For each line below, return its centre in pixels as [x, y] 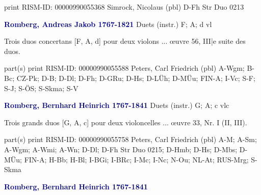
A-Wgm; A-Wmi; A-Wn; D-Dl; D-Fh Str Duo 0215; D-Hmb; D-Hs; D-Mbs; [121, 149]
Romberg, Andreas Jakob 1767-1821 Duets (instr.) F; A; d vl [108, 24]
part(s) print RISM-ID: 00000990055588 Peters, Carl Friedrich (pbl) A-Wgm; [124, 68]
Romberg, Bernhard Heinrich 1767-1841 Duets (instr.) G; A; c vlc [117, 105]
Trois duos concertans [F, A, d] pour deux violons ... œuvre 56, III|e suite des [125, 41]
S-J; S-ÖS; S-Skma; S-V [41, 88]
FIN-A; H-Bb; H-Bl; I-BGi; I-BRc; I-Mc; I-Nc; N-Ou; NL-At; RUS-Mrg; [136, 159]
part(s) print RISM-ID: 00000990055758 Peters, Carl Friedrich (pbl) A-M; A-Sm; [130, 139]
